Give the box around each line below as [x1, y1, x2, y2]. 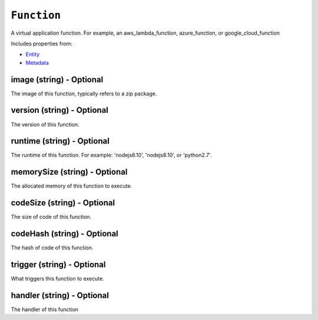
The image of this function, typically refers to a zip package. [11, 90, 157, 97]
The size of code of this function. [11, 214, 91, 221]
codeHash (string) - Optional [11, 229, 119, 239]
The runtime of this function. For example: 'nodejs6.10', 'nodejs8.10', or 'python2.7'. [11, 152, 212, 159]
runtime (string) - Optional [11, 136, 110, 146]
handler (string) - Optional [11, 290, 109, 300]
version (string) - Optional [11, 105, 109, 115]
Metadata [25, 59, 49, 66]
